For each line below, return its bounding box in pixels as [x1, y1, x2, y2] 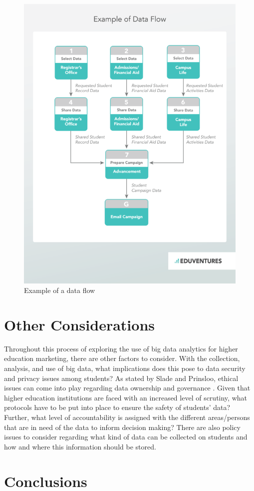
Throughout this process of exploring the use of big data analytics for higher [4, 343, 238, 353]
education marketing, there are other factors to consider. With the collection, [4, 353, 240, 363]
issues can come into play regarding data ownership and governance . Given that [4, 382, 251, 393]
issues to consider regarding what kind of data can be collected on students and [4, 431, 248, 442]
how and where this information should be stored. [4, 441, 156, 451]
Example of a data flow [24, 285, 95, 295]
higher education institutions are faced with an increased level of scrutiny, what [4, 392, 247, 402]
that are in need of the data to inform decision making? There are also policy [4, 421, 241, 432]
